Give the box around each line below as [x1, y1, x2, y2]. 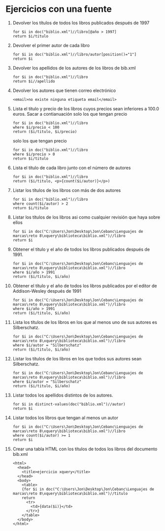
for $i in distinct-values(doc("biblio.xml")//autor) [12, 401, 126, 406]
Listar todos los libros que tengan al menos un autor [12, 414, 119, 421]
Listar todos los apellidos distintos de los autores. [12, 392, 113, 398]
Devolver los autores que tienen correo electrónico [12, 88, 116, 93]
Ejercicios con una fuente [5, 3, 112, 15]
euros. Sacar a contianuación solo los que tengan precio [12, 111, 128, 117]
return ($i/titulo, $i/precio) [12, 129, 77, 134]
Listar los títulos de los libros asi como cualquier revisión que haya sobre [12, 214, 161, 220]
